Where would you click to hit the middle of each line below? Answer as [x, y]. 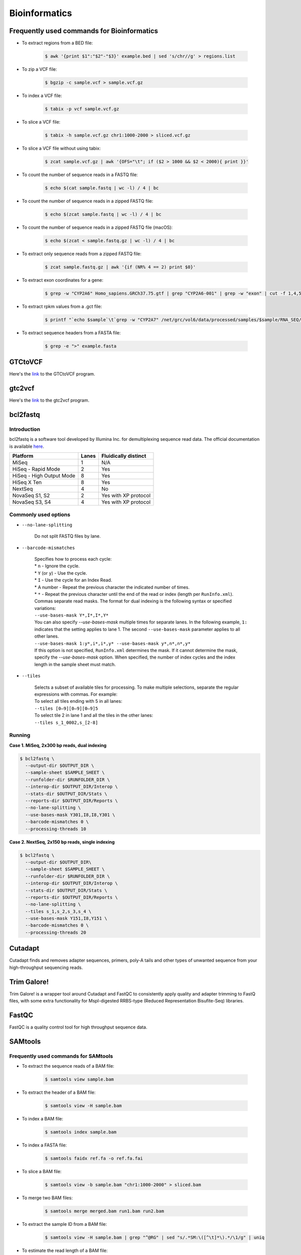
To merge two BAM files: [47, 1198]
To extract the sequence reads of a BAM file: [68, 1066]
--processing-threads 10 [56, 829]
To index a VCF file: [42, 96]
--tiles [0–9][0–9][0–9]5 [66, 708]
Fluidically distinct [124, 456]
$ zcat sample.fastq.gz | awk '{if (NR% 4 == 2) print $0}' [120, 267]
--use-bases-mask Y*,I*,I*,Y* [71, 615]
